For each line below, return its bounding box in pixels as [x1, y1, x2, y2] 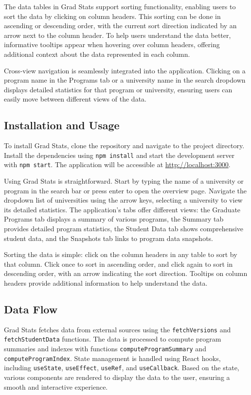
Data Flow [4, 301, 58, 316]
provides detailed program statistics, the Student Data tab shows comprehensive [4, 223, 244, 234]
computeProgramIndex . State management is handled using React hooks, [4, 353, 221, 363]
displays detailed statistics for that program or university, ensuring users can [4, 84, 233, 94]
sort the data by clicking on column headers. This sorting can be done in [4, 11, 221, 21]
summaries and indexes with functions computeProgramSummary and [4, 343, 206, 354]
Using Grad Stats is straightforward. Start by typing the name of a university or [4, 176, 244, 186]
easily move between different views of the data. [4, 94, 146, 104]
